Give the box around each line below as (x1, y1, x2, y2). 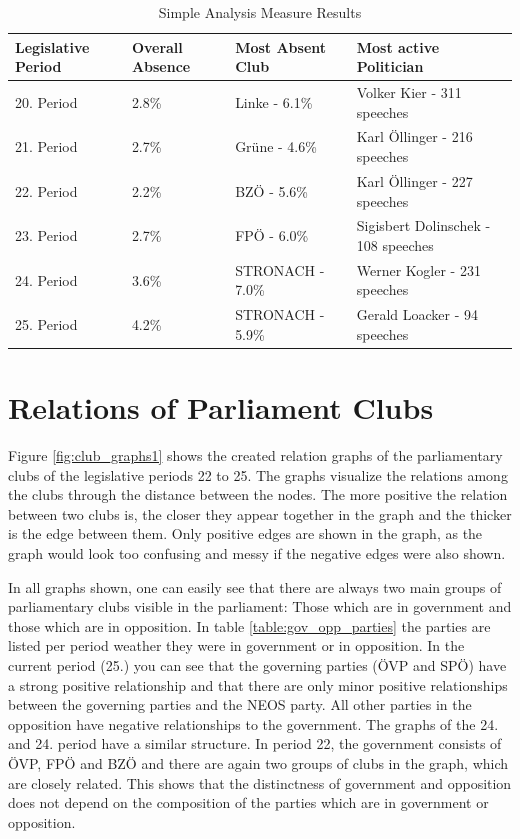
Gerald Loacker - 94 (356, 304, 479, 325)
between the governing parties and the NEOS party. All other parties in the (8, 694, 472, 715)
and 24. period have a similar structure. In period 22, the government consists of (8, 733, 502, 754)
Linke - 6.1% (235, 91, 313, 112)
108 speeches (356, 234, 434, 255)
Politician (356, 56, 424, 77)
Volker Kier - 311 (356, 82, 462, 103)
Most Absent (235, 36, 327, 57)
